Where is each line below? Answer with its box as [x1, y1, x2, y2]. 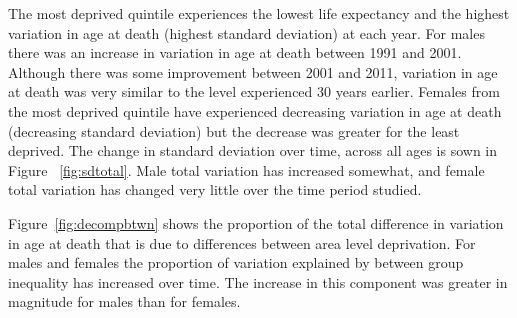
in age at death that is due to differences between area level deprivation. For [8, 232, 476, 253]
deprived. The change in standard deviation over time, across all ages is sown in [8, 140, 498, 161]
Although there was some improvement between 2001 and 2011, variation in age [8, 61, 498, 82]
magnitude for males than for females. [8, 291, 241, 312]
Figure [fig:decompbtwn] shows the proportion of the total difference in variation [8, 212, 504, 233]
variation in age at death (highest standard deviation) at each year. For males [8, 22, 485, 43]
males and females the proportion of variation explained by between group [8, 252, 464, 273]
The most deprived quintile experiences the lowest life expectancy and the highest [8, 3, 510, 23]
